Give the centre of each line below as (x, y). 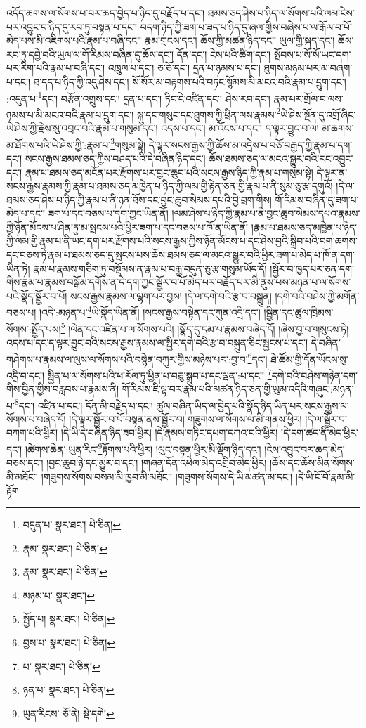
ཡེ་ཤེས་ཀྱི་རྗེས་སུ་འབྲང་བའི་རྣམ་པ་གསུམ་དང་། (82, 128)
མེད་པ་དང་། (26, 213)
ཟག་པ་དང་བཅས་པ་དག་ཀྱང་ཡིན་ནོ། (108, 213)
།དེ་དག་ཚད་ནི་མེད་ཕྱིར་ (320, 433)
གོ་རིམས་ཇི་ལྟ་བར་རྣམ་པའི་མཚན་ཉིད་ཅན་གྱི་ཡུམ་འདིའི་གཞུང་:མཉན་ (238, 389)
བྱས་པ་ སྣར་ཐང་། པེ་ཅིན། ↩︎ (69, 643)
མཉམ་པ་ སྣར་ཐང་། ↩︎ (59, 595)
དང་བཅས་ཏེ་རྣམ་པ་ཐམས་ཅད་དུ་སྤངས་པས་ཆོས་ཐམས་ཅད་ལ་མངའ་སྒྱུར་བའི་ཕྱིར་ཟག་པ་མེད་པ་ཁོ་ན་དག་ (181, 255)
